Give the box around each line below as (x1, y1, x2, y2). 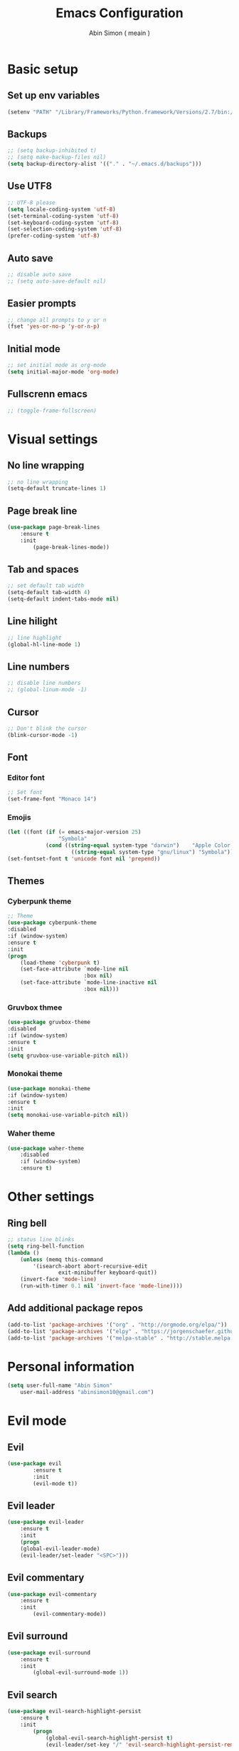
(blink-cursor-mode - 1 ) (7, 731, 78, 738)
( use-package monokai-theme (7, 1085, 91, 1092)
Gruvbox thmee (7, 1002, 63, 1012)
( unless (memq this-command (20, 1255, 103, 1263)
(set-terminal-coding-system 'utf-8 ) (7, 212, 119, 219)
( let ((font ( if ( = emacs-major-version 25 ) (7, 828, 142, 836)
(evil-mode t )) (33, 1480, 78, 1487)
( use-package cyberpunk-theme (7, 919, 97, 926)
